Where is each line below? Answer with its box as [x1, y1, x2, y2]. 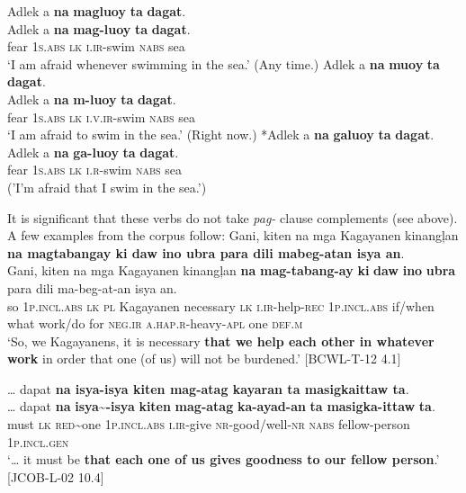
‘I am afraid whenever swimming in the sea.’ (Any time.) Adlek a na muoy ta [7, 54, 440, 73]
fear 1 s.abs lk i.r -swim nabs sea [7, 160, 183, 179]
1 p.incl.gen [7, 432, 69, 451]
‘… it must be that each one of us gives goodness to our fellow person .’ [7, 450, 440, 469]
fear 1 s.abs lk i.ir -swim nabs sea [7, 37, 185, 56]
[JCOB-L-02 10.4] [7, 467, 104, 486]
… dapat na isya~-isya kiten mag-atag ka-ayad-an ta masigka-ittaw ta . [7, 397, 435, 416]
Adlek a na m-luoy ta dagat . [7, 89, 176, 108]
